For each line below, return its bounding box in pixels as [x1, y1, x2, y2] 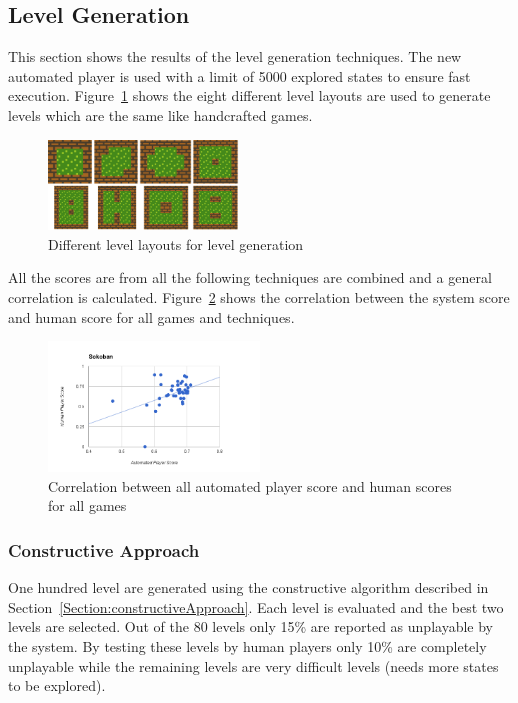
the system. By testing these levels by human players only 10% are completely [8, 635, 487, 656]
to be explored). [8, 675, 106, 696]
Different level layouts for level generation [48, 233, 304, 254]
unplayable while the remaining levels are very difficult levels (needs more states [8, 655, 499, 676]
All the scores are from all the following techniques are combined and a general [8, 267, 492, 288]
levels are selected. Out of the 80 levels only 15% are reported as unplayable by [8, 616, 493, 637]
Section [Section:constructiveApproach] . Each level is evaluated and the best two [8, 596, 504, 617]
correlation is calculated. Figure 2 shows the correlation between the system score [8, 286, 510, 307]
